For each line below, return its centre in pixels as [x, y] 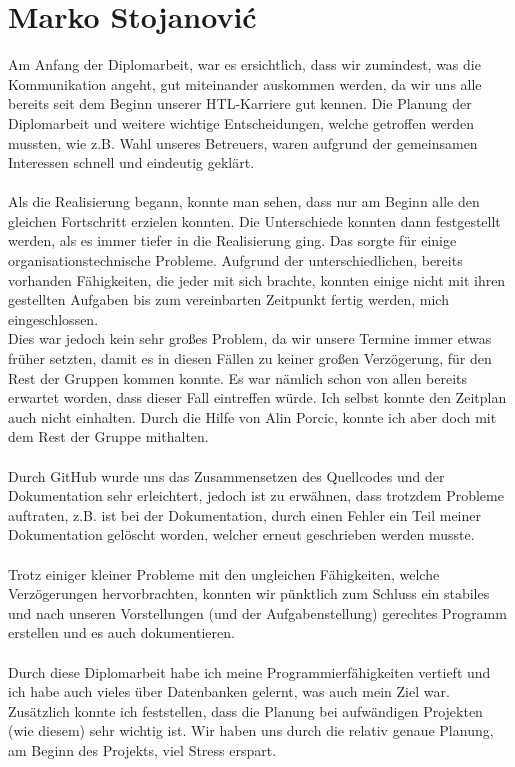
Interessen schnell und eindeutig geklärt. [131, 162]
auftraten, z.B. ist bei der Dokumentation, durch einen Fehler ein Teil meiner [244, 514]
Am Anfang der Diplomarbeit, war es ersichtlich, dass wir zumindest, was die [244, 64]
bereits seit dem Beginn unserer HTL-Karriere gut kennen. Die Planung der [240, 103]
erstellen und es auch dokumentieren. [121, 632]
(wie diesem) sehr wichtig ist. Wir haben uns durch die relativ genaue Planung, [251, 730]
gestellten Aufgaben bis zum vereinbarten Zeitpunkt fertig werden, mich [228, 299]
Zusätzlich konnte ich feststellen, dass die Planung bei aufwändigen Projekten [245, 710]
